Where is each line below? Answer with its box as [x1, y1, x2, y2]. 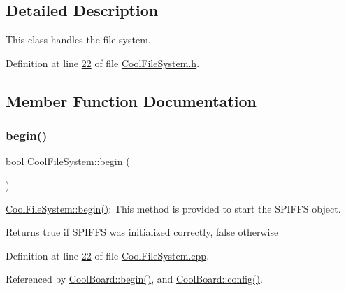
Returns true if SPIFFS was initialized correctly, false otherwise [6, 225, 279, 239]
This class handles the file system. [6, 32, 151, 47]
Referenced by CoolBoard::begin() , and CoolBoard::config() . [6, 271, 263, 286]
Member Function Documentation [6, 90, 257, 111]
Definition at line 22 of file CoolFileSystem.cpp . [6, 248, 210, 262]
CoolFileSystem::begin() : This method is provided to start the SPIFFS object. [6, 201, 341, 215]
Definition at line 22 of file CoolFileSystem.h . [6, 55, 200, 70]
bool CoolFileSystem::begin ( [6, 154, 130, 169]
